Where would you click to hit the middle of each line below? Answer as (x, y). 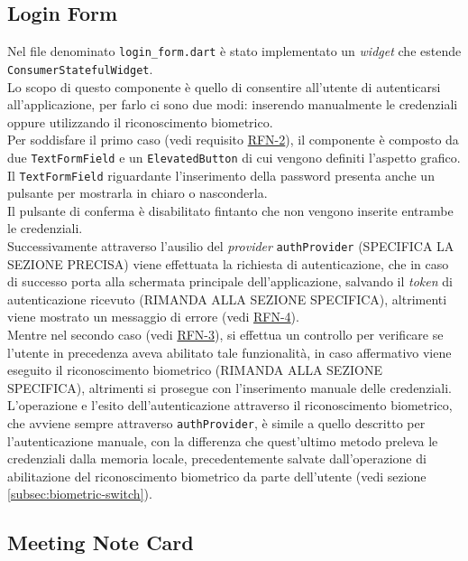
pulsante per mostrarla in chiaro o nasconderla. (138, 193)
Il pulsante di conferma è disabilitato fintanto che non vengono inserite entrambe (230, 210)
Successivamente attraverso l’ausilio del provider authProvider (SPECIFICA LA (231, 245)
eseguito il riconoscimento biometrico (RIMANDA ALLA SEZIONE (195, 370)
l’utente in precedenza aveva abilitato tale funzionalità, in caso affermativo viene (229, 352)
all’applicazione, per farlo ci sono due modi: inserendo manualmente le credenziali (233, 104)
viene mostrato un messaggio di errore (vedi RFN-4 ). (153, 317)
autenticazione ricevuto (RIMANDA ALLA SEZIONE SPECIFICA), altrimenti (227, 299)
